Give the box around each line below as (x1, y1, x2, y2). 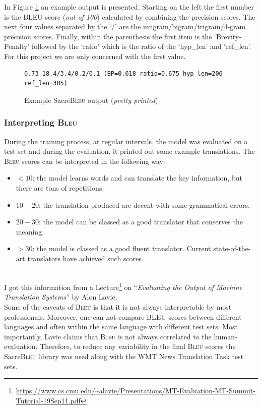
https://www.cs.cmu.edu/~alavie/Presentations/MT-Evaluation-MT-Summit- (16, 385, 255, 396)
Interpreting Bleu (4, 116, 78, 129)
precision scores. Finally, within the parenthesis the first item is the (4, 31, 212, 41)
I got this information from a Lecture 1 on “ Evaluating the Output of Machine (4, 280, 242, 292)
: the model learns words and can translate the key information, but (32, 172, 242, 183)
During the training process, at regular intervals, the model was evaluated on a (4, 136, 248, 146)
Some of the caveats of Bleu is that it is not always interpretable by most (4, 301, 232, 312)
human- (214, 331, 237, 341)
